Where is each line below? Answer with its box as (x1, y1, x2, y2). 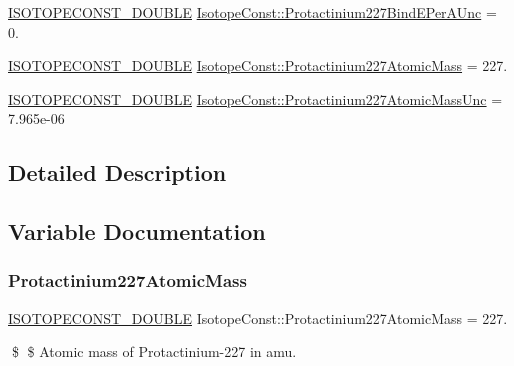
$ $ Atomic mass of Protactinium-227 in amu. (11, 341, 297, 362)
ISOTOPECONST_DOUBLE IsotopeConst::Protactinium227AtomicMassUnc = (8, 88, 503, 109)
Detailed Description (8, 157, 227, 188)
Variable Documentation (8, 216, 266, 247)
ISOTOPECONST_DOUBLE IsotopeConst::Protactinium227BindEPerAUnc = (8, 2, 497, 22)
